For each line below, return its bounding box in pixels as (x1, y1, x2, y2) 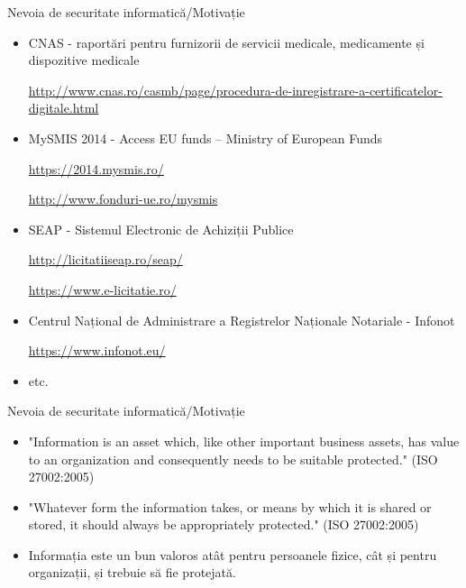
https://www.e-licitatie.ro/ (28, 280, 177, 299)
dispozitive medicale (28, 51, 140, 69)
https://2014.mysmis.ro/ (28, 159, 164, 178)
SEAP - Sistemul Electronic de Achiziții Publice (28, 219, 294, 238)
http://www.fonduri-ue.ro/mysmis (28, 189, 218, 208)
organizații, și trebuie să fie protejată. (28, 563, 236, 582)
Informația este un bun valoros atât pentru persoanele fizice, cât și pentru (28, 545, 437, 564)
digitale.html (28, 98, 99, 117)
